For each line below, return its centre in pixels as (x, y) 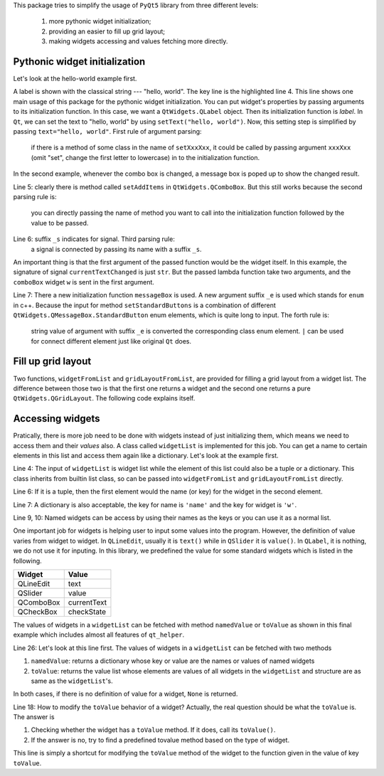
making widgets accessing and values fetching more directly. (138, 41)
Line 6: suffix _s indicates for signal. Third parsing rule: (94, 239)
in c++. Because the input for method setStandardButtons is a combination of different (145, 305)
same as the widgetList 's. (72, 681)
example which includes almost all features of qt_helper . (99, 635)
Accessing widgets (57, 419)
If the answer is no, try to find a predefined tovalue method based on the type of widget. (160, 740)
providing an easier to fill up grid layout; (107, 31)
